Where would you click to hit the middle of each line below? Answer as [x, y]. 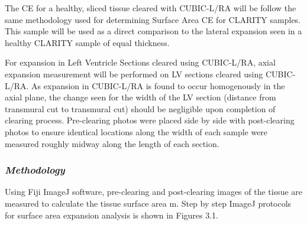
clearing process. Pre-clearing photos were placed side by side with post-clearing [150, 120]
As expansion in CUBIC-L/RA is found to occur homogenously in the [158, 85]
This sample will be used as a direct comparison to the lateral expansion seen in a [153, 31]
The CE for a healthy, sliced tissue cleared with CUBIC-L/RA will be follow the [151, 8]
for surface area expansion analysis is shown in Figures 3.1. [112, 215]
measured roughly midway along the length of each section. [112, 143]
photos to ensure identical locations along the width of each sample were [136, 131]
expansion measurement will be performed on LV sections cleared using [134, 74]
